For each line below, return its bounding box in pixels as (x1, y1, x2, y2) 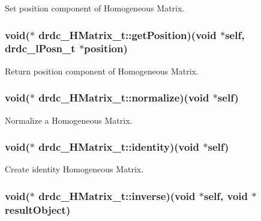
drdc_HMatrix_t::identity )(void (38, 139, 200, 154)
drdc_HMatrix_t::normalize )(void (38, 90, 209, 105)
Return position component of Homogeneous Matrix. (5, 64, 199, 77)
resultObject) (5, 202, 71, 217)
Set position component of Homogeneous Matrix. (5, 2, 185, 14)
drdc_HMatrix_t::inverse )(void (38, 188, 196, 203)
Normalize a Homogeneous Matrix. (5, 114, 133, 126)
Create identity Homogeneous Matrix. (5, 163, 144, 175)
